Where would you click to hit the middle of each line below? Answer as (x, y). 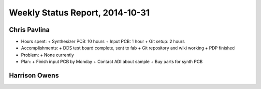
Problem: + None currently (48, 55)
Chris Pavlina (29, 30)
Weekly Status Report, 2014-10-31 (79, 13)
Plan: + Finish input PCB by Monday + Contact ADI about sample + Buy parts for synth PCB (112, 62)
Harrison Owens (34, 76)
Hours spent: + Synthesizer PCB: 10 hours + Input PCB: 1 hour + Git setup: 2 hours (103, 42)
